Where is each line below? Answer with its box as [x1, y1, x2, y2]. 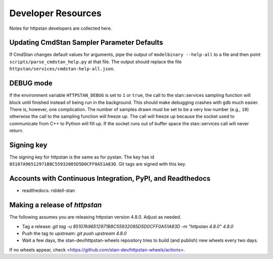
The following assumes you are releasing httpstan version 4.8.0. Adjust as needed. [9, 214, 181, 220]
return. [9, 128, 24, 134]
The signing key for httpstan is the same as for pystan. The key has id [9, 154, 154, 160]
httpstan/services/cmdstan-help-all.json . [9, 66, 115, 72]
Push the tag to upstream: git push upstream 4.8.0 [22, 230, 127, 236]
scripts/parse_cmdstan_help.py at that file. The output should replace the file [9, 59, 182, 65]
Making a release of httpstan [9, 201, 102, 210]
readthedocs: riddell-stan [22, 187, 75, 194]
